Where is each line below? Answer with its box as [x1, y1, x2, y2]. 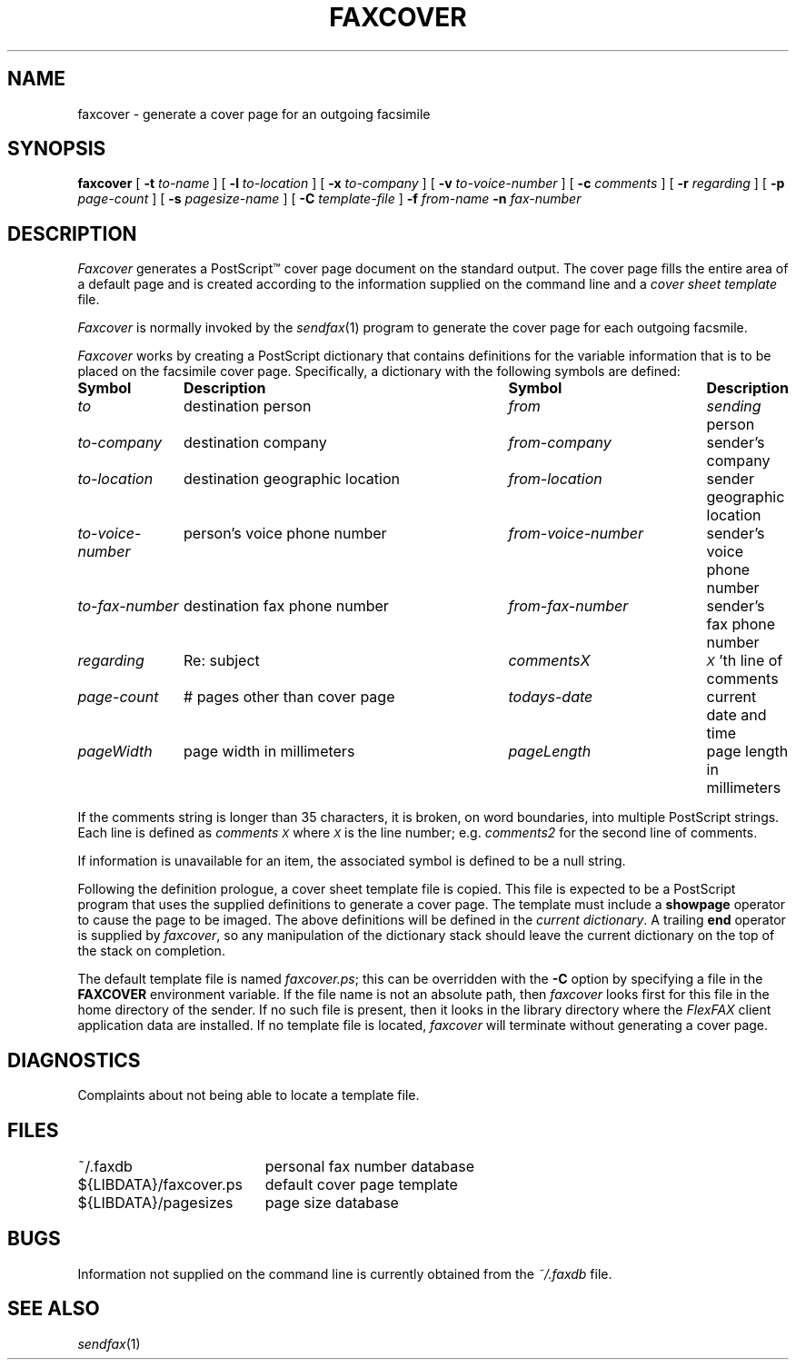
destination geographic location [184, 470, 401, 489]
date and [706, 706, 767, 725]
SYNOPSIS [7, 137, 106, 161]
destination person [184, 397, 312, 416]
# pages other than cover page [184, 688, 395, 707]
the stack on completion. [77, 943, 225, 959]
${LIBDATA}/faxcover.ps [77, 1174, 243, 1194]
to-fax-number [77, 597, 179, 616]
